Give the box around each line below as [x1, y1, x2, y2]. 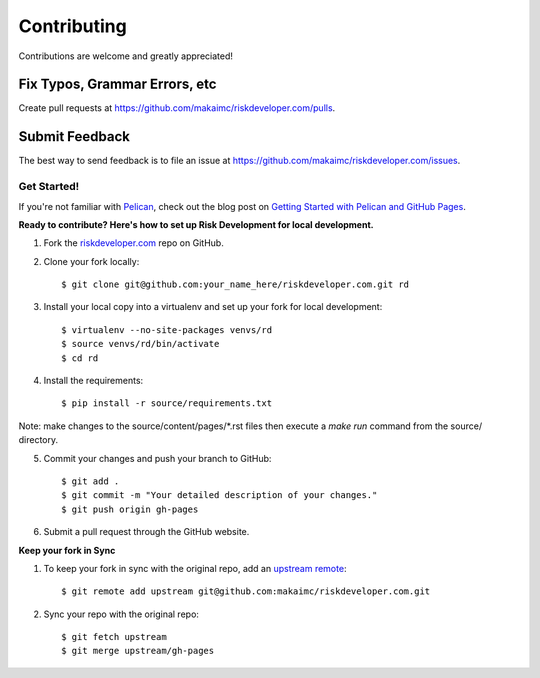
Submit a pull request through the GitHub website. [43, 526, 250, 538]
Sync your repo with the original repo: [43, 608, 200, 620]
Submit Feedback [18, 128, 130, 145]
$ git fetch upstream [61, 631, 167, 643]
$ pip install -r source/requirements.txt [61, 398, 273, 409]
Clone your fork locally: [43, 255, 140, 267]
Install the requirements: [43, 375, 144, 387]
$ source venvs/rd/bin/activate [61, 338, 220, 350]
